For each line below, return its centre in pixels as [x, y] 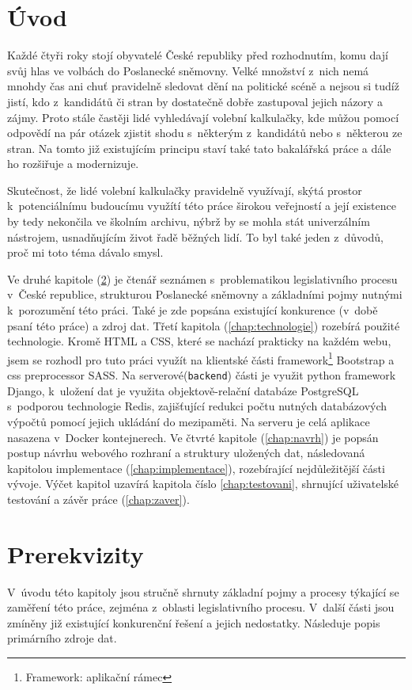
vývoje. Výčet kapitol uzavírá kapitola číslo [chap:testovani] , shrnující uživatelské [203, 484]
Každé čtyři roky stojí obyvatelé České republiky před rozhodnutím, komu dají [198, 55]
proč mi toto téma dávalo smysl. [85, 252]
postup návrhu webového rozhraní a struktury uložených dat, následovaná [186, 453]
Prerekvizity [76, 553]
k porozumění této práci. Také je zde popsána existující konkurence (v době [193, 310]
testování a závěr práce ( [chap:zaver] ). [98, 499]
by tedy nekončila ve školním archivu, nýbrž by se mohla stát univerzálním [189, 221]
